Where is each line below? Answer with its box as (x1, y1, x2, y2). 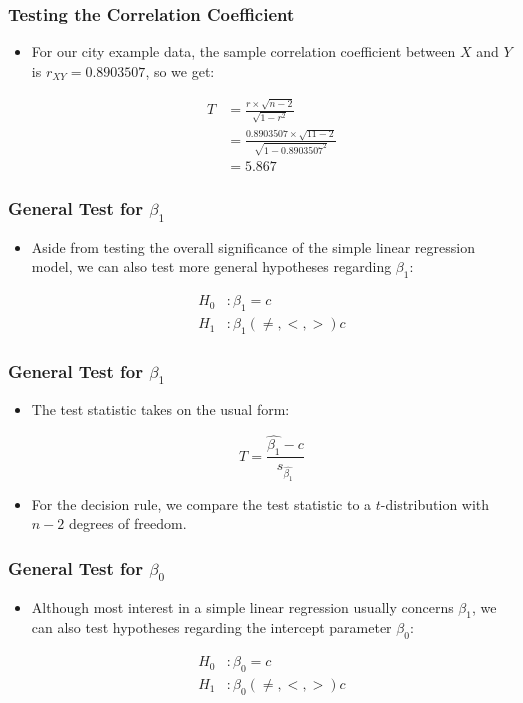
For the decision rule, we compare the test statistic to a (31, 493, 372, 514)
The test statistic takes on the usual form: (31, 399, 290, 420)
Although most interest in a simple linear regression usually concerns (31, 596, 454, 617)
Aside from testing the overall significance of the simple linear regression (31, 236, 475, 257)
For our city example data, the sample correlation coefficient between (31, 41, 456, 62)
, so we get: (145, 60, 215, 81)
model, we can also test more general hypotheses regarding (31, 256, 392, 277)
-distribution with (380, 493, 490, 514)
